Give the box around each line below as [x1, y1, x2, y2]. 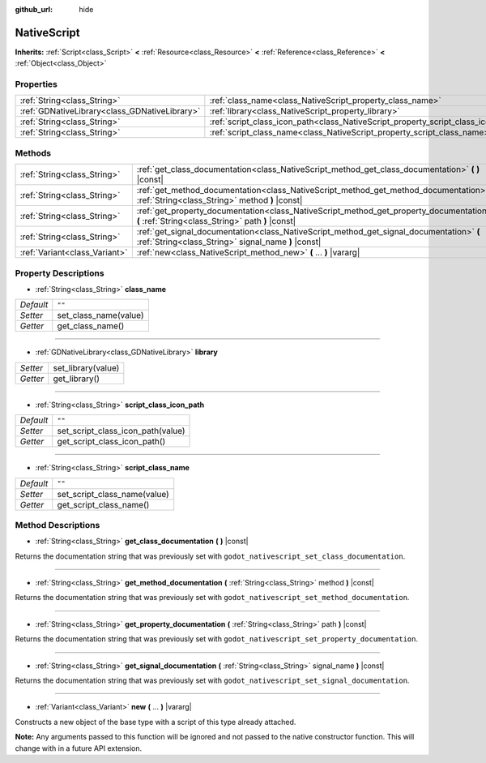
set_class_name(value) [57, 310, 144, 321]
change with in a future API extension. [15, 743, 143, 753]
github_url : [15, 5, 53, 14]
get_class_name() [57, 320, 125, 332]
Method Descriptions [15, 519, 100, 530]
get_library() [53, 373, 100, 384]
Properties [15, 79, 58, 90]
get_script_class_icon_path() [57, 436, 166, 448]
